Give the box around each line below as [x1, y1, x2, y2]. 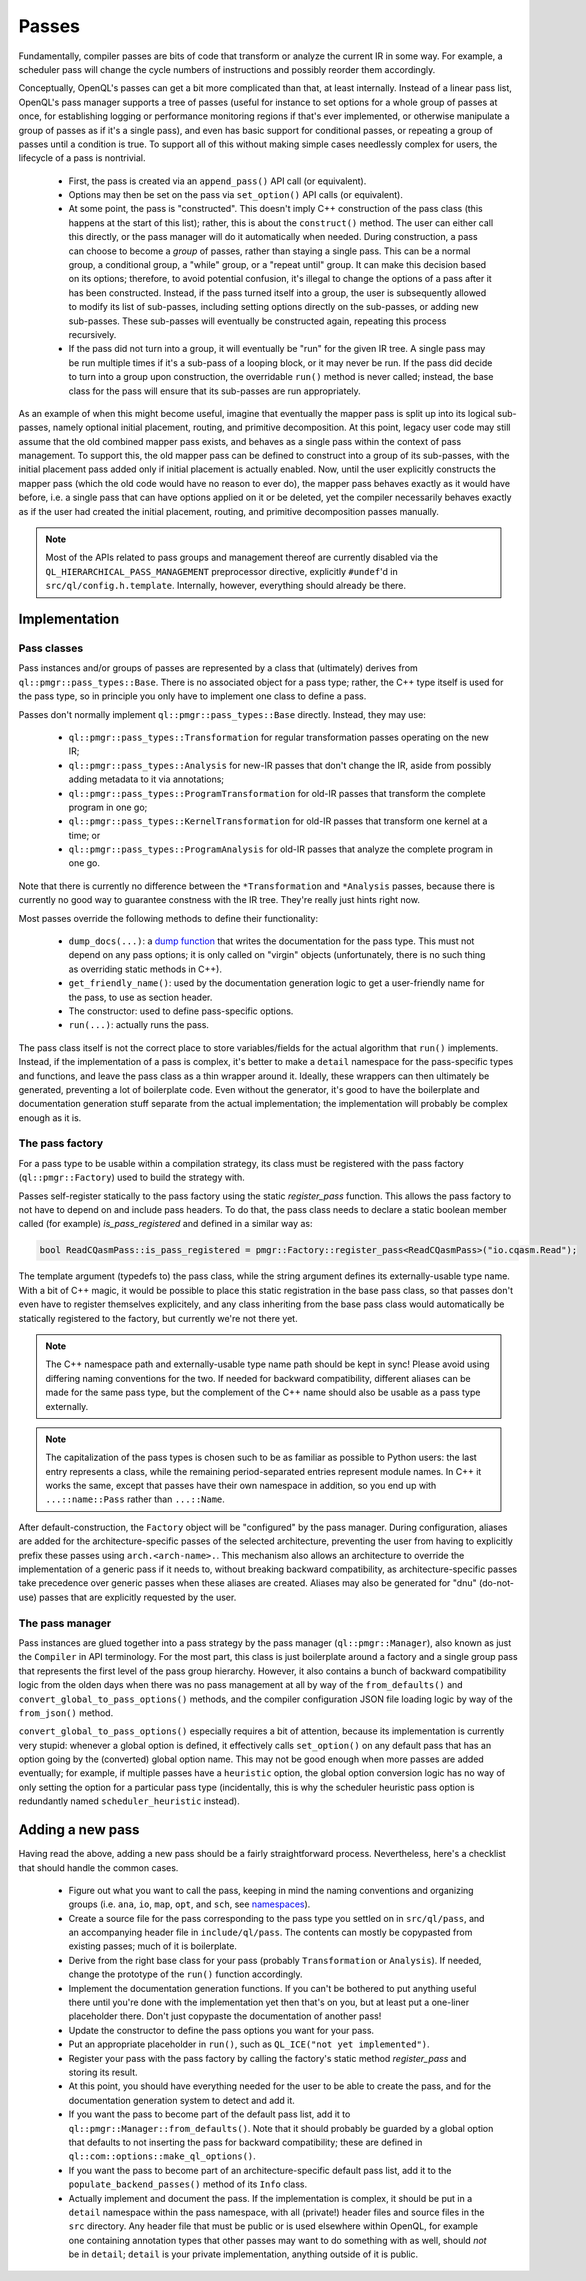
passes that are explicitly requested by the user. [38, 1591, 237, 1603]
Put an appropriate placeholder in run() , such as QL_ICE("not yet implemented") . [68, 2038, 430, 2050]
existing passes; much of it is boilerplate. [68, 1940, 237, 1952]
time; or [68, 829, 101, 841]
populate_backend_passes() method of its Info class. [68, 2178, 308, 2190]
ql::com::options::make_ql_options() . [68, 2150, 257, 2162]
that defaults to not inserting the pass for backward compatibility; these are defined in [68, 2136, 423, 2148]
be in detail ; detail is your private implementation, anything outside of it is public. [68, 2248, 419, 2260]
